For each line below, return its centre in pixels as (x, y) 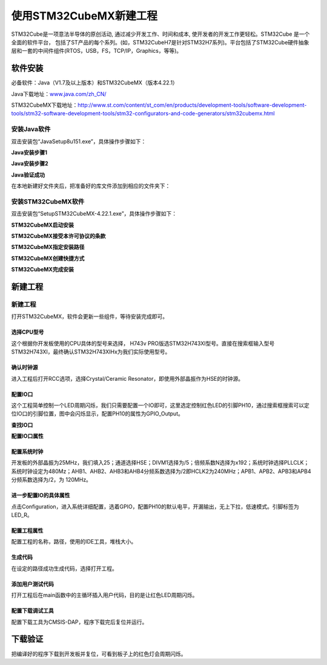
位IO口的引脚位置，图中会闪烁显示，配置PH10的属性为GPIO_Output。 (97, 414)
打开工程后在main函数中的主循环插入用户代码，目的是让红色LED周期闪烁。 (104, 595)
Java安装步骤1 (29, 152)
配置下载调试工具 (32, 611)
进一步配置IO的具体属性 (41, 496)
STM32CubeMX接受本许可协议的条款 (58, 236)
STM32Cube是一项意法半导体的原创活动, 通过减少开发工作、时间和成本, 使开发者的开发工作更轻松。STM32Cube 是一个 (160, 34)
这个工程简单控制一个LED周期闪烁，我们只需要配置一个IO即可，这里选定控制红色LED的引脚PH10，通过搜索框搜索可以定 (160, 405)
